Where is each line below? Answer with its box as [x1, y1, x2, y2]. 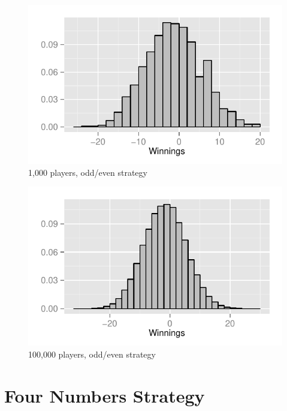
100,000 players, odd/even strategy [28, 347, 156, 360]
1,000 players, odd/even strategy [28, 166, 147, 178]
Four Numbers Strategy [4, 383, 205, 407]
